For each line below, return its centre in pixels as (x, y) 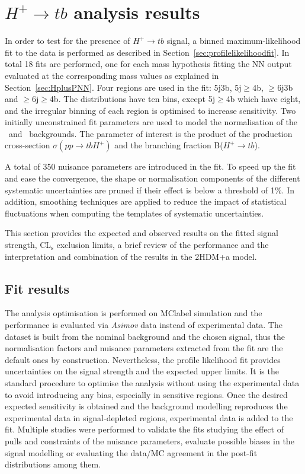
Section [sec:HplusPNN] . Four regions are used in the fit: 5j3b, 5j (123, 87)
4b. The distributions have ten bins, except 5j (132, 99)
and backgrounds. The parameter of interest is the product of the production (150, 133)
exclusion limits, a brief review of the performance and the (163, 245)
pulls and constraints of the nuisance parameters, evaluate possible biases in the (150, 440)
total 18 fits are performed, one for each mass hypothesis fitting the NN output (148, 64)
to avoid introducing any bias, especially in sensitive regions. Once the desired (146, 394)
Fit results (37, 288)
